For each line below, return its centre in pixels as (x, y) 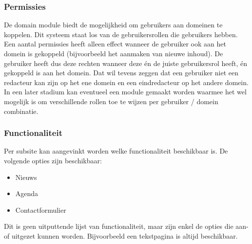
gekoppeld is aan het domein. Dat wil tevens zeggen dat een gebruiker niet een (121, 73)
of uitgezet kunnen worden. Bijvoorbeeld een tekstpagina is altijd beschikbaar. (121, 235)
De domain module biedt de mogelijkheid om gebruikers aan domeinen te (113, 25)
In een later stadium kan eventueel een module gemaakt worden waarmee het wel (125, 92)
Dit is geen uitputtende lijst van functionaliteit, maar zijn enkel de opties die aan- (126, 226)
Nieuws (26, 177)
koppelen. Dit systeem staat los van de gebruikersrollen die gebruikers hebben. (121, 34)
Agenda (27, 193)
